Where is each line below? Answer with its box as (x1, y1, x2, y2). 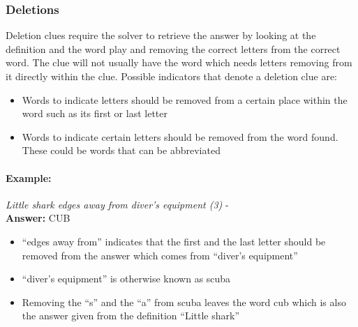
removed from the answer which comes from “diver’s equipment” (22, 248, 298, 262)
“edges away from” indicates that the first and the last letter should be (22, 234, 326, 248)
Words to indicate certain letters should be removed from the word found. (22, 129, 338, 144)
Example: (6, 170, 52, 185)
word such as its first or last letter (22, 106, 167, 121)
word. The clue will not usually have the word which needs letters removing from (6, 55, 352, 70)
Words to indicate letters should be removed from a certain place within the (22, 92, 348, 107)
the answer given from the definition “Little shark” (22, 308, 239, 323)
